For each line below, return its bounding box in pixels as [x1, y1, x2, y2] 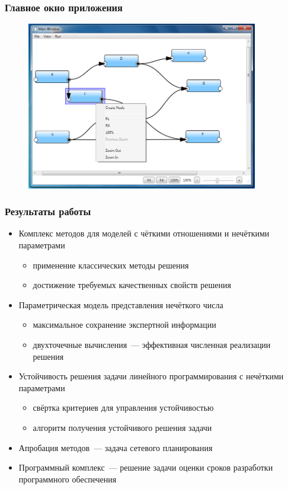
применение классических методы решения [33, 258, 189, 271]
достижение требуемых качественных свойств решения [33, 279, 231, 291]
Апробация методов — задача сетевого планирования [18, 441, 213, 453]
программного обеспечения [18, 472, 117, 485]
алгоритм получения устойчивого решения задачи [33, 421, 212, 433]
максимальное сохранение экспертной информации [33, 318, 216, 331]
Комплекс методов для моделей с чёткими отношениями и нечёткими [18, 227, 270, 239]
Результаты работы [5, 204, 91, 219]
